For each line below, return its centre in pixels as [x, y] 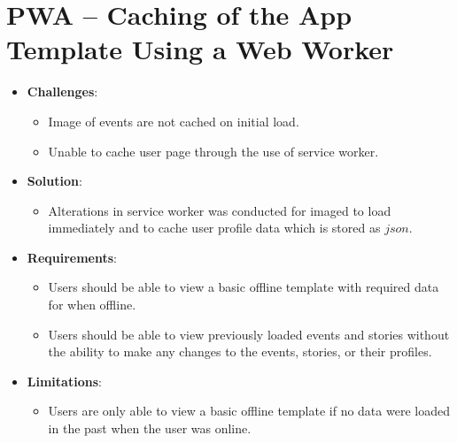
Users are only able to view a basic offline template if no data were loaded [249, 411]
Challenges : [62, 92]
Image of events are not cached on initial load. [174, 121]
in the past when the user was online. [150, 428]
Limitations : [64, 381]
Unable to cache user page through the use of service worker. [213, 151]
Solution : [54, 181]
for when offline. [92, 305]
